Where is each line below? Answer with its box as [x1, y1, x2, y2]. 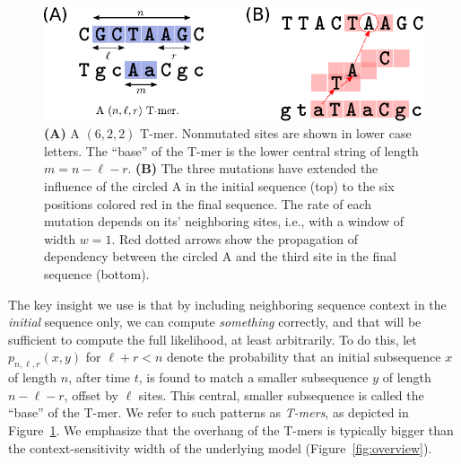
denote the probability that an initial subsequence [167, 347, 441, 366]
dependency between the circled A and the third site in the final [44, 247, 396, 266]
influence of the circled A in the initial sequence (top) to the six [44, 176, 395, 195]
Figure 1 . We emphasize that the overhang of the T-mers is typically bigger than [8, 420, 454, 439]
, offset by [64, 385, 118, 404]
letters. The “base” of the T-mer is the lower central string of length [44, 141, 419, 160]
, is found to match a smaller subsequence [138, 368, 369, 387]
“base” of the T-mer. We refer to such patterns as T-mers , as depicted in [8, 403, 409, 422]
